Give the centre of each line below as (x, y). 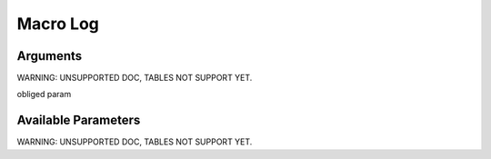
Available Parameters (79, 120)
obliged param (44, 94)
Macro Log (58, 24)
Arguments (50, 56)
